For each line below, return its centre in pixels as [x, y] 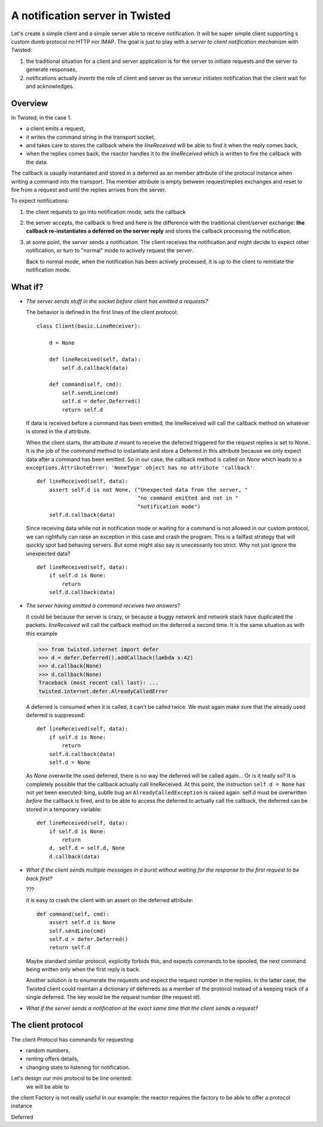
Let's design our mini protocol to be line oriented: [72, 1078]
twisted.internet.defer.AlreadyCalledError [103, 691]
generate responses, [51, 69]
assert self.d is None [82, 922]
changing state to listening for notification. [78, 1067]
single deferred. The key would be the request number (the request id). [114, 997]
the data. [37, 162]
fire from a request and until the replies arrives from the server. [89, 190]
